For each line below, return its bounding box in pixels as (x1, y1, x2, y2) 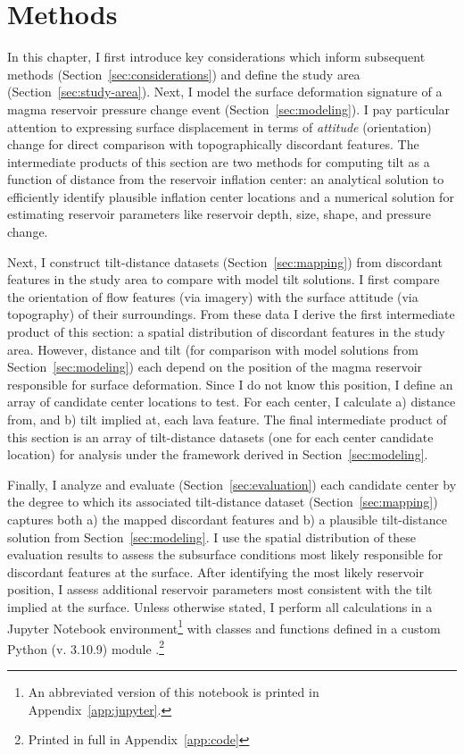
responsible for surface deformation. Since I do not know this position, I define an (7, 374, 453, 393)
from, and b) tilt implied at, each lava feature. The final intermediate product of (7, 410, 447, 428)
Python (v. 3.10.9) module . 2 (7, 636, 165, 658)
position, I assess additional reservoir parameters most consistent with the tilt (7, 580, 433, 599)
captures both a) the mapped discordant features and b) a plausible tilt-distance (7, 509, 447, 528)
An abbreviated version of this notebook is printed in (28, 683, 319, 701)
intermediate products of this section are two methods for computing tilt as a (7, 152, 430, 171)
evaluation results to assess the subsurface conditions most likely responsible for (7, 545, 443, 564)
